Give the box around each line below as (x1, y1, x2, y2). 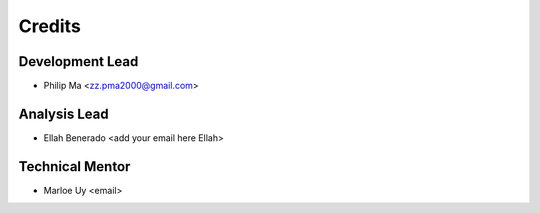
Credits (18, 15, 82, 37)
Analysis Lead (18, 105, 109, 122)
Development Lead (18, 53, 139, 70)
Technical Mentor (18, 158, 131, 175)
